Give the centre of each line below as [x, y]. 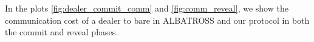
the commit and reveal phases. [62, 32]
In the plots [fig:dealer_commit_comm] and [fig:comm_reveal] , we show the [147, 8]
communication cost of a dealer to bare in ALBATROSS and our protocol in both [157, 20]
